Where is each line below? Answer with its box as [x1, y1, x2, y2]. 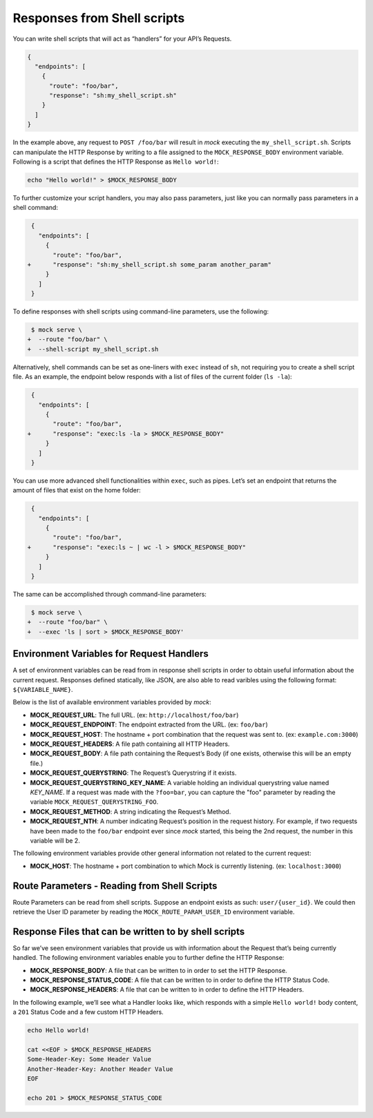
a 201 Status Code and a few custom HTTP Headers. [12, 1008, 164, 1016]
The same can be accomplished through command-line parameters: [12, 590, 207, 599]
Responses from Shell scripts [12, 10, 185, 26]
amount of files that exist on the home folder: [12, 486, 141, 494]
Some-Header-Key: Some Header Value [27, 1055, 152, 1063]
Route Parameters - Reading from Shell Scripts [12, 880, 218, 891]
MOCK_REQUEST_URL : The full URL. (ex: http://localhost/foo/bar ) [30, 711, 239, 719]
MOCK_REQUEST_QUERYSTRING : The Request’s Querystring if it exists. [30, 769, 237, 777]
